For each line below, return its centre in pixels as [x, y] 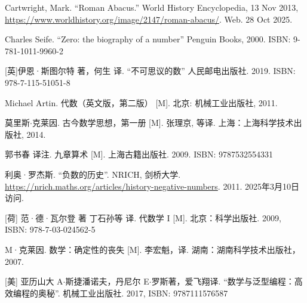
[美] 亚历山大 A [34, 281]
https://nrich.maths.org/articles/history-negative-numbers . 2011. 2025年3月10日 [152, 186]
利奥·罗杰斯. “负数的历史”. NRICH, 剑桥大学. [93, 174]
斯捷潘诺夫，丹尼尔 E [107, 281]
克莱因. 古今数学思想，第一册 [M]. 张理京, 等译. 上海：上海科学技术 [163, 123]
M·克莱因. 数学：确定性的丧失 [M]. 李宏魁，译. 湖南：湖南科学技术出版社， [153, 249]
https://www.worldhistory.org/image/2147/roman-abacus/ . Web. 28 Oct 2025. [149, 19]
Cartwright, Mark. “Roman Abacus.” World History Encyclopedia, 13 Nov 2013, [152, 7]
